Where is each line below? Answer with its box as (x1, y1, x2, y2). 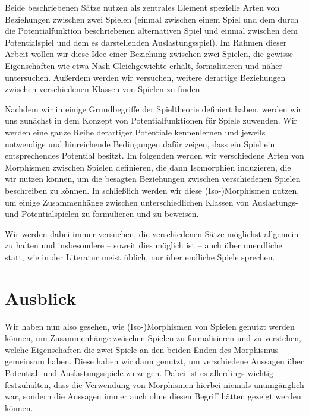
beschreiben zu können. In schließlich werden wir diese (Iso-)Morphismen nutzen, (5, 184, 299, 196)
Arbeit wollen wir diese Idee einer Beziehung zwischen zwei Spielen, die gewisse (5, 48, 294, 60)
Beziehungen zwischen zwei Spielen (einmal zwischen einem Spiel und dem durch (5, 12, 299, 25)
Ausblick (5, 285, 77, 310)
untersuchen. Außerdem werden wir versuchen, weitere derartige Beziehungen (5, 71, 286, 83)
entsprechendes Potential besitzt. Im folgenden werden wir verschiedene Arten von (5, 149, 304, 162)
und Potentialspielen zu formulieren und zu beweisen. (5, 207, 199, 220)
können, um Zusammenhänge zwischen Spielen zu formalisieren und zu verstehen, (5, 332, 301, 344)
